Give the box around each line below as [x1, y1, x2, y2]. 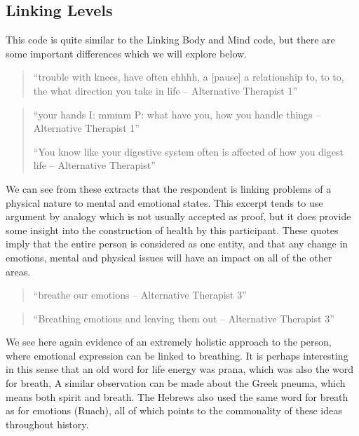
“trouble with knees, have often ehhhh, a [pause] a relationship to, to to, [33, 69, 344, 84]
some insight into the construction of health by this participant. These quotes [6, 222, 339, 237]
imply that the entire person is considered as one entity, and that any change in [6, 236, 348, 251]
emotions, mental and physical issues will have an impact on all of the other [6, 250, 332, 264]
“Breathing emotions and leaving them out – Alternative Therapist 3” [33, 311, 334, 325]
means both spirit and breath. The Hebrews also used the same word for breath [6, 389, 348, 404]
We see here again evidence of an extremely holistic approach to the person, [6, 334, 332, 349]
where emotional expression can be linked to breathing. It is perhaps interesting [6, 348, 348, 362]
